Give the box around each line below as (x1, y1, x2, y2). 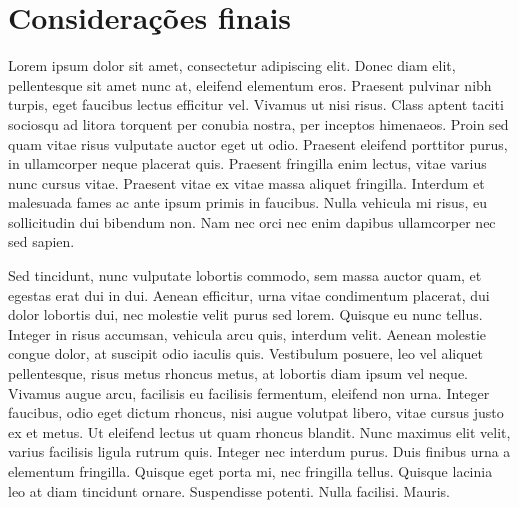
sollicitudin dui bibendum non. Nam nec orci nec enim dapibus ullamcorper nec (8, 211, 496, 232)
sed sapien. (8, 231, 75, 252)
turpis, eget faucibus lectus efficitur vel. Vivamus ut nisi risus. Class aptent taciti (8, 94, 504, 115)
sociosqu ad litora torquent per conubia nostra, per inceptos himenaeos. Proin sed (8, 113, 509, 134)
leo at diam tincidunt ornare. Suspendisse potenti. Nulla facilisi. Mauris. (8, 480, 450, 501)
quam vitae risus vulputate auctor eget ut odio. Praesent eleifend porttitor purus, (8, 133, 508, 154)
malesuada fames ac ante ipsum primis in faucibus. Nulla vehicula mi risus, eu (8, 192, 487, 213)
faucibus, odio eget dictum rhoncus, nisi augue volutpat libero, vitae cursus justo (8, 402, 504, 423)
